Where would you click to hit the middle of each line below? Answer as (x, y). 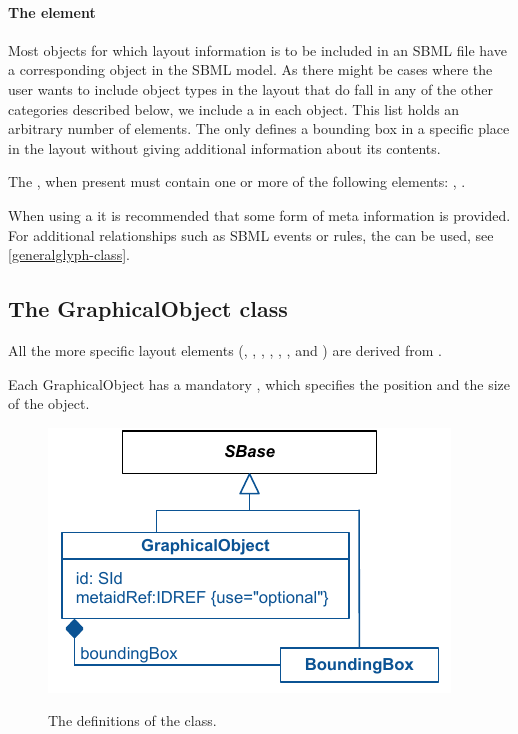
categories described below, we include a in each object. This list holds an (234, 108)
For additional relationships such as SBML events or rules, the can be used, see (251, 234)
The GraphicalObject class (148, 308)
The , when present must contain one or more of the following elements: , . (237, 181)
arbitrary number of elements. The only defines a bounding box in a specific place (259, 128)
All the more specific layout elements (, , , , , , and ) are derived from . (225, 349)
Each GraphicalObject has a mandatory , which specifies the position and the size (259, 383)
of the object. (49, 403)
